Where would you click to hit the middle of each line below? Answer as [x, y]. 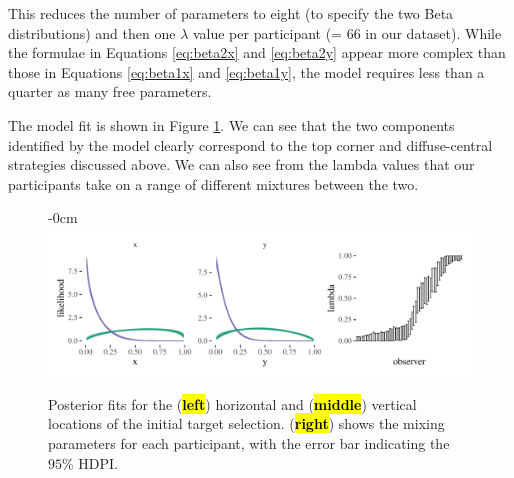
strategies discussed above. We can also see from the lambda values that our [241, 164]
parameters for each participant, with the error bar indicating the [249, 442]
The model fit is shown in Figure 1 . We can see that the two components [231, 124]
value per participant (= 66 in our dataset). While [347, 32]
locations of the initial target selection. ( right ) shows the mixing [246, 423]
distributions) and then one [92, 32]
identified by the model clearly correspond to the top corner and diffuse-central [250, 144]
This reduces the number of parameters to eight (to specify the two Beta [231, 13]
